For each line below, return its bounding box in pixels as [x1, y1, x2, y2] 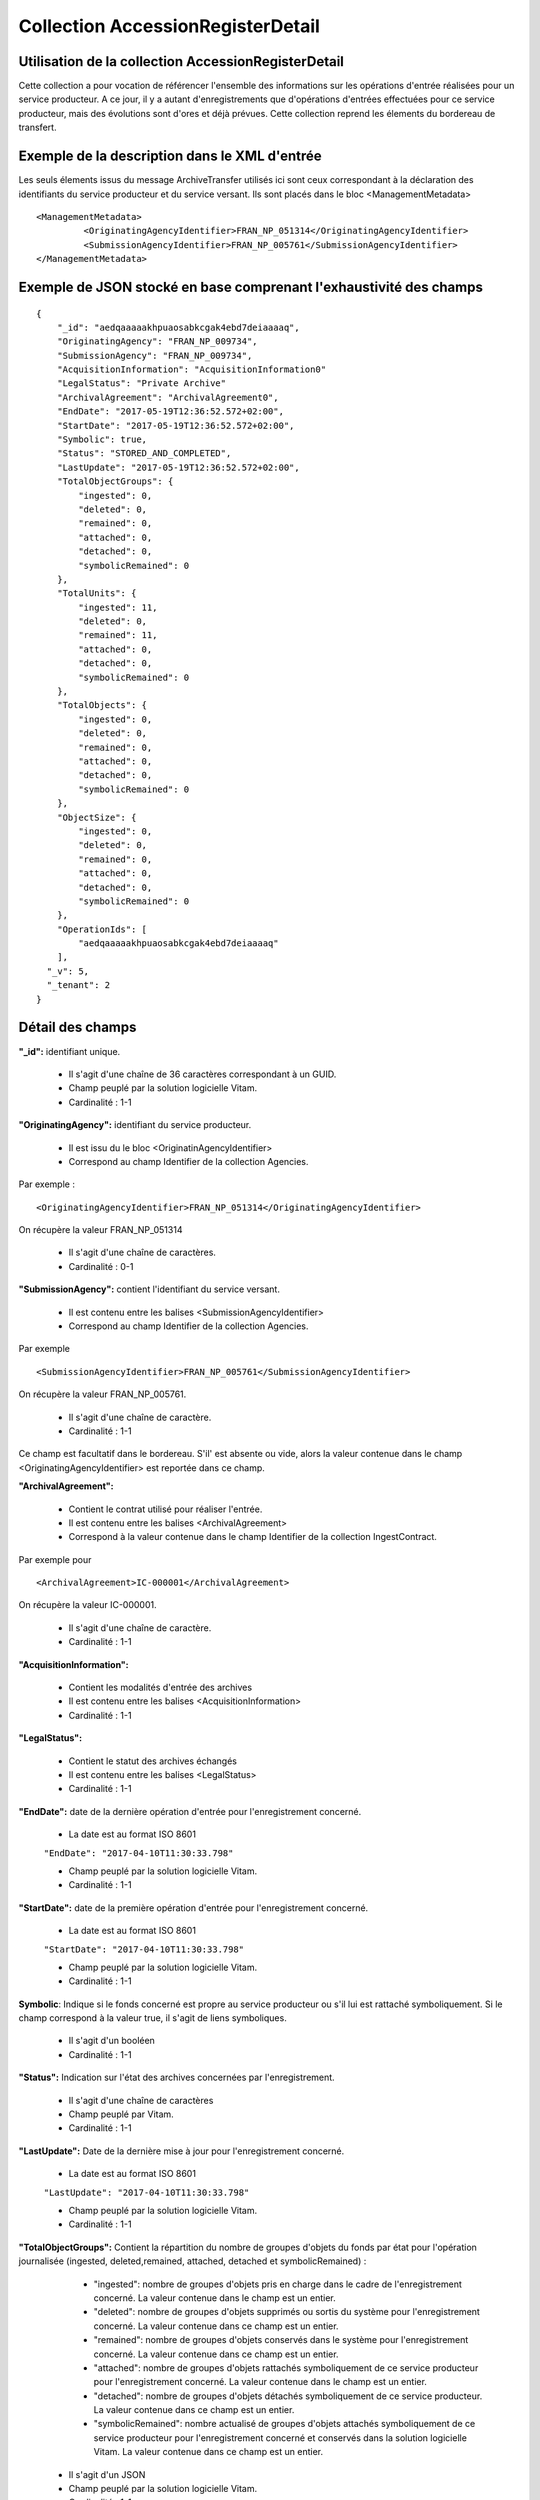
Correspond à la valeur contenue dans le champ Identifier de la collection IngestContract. [68, 1531, 437, 1543]
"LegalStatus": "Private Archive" [56, 378, 227, 389]
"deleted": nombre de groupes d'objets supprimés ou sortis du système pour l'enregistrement [93, 2306, 480, 2318]
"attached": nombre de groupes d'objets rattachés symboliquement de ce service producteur [93, 2361, 479, 2374]
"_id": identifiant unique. [18, 1045, 121, 1057]
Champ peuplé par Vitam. [68, 2108, 174, 2120]
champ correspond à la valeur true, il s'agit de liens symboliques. [18, 2012, 287, 2024]
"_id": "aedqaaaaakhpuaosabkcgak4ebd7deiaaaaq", [56, 321, 300, 333]
